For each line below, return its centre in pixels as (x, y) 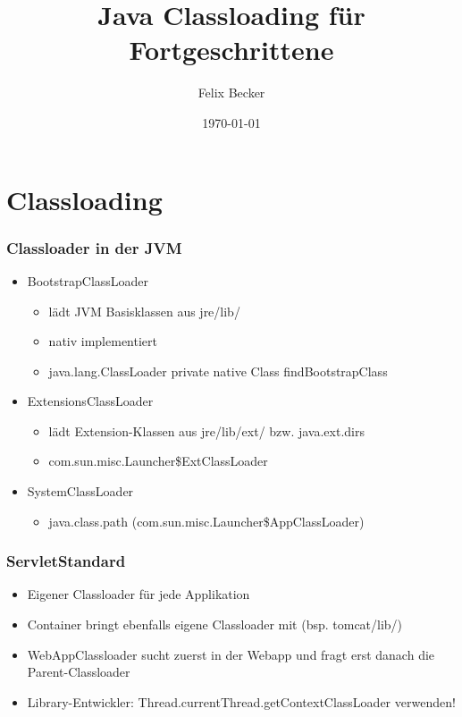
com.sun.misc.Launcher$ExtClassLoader (158, 461)
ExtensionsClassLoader (90, 401)
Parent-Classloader (79, 672)
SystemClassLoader (80, 491)
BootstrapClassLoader (88, 280)
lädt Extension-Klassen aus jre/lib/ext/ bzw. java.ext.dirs (206, 430)
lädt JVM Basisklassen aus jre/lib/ (144, 311)
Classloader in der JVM (94, 247)
